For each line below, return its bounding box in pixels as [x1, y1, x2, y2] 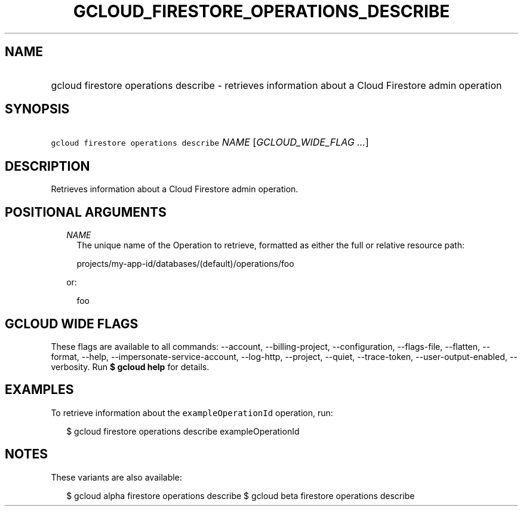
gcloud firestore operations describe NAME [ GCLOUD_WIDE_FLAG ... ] [51, 136, 369, 149]
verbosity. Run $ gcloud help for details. [51, 361, 210, 372]
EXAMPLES [5, 382, 74, 398]
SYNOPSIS [5, 101, 70, 117]
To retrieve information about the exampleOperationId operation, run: [51, 407, 333, 418]
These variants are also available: [51, 472, 182, 482]
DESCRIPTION [5, 158, 90, 174]
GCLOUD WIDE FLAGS [5, 316, 139, 331]
